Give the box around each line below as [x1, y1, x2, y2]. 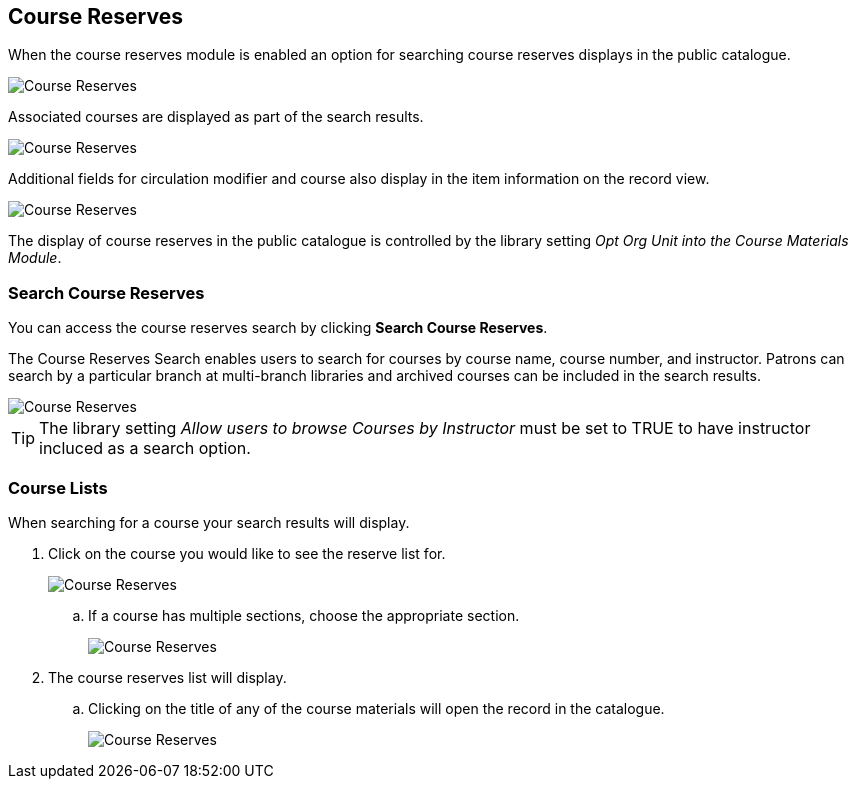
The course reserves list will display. [48, 668, 287, 686]
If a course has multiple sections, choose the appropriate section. [88, 606, 520, 624]
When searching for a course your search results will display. [8, 513, 410, 531]
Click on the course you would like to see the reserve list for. [48, 544, 446, 562]
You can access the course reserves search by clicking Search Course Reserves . [8, 319, 548, 337]
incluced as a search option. [39, 438, 251, 459]
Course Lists [8, 477, 108, 498]
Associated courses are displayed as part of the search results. [8, 108, 424, 126]
